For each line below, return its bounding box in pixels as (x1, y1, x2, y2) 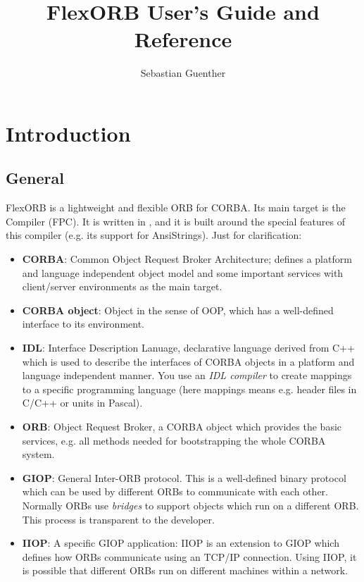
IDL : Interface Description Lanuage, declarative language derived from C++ (22, 340, 355, 355)
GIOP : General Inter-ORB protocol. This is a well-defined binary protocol (22, 470, 346, 485)
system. (22, 447, 55, 462)
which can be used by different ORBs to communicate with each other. (22, 484, 328, 499)
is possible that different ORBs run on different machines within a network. (22, 563, 348, 578)
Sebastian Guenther (140, 66, 226, 80)
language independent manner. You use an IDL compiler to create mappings (22, 368, 352, 383)
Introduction (6, 118, 131, 147)
